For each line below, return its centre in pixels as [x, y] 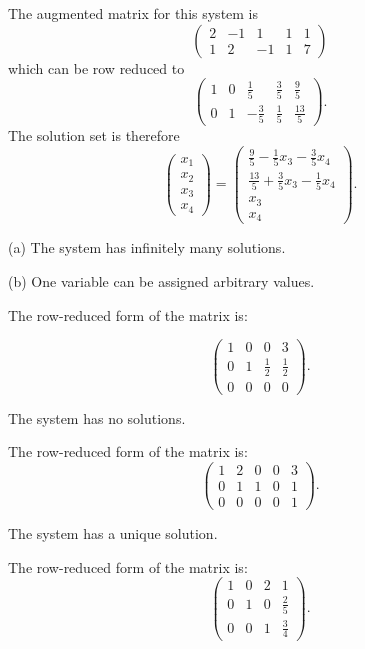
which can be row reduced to [96, 67]
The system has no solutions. [97, 417]
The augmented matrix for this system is [133, 13]
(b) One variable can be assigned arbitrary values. [161, 280]
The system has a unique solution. [113, 532]
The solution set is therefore [94, 134]
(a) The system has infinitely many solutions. [147, 247]
